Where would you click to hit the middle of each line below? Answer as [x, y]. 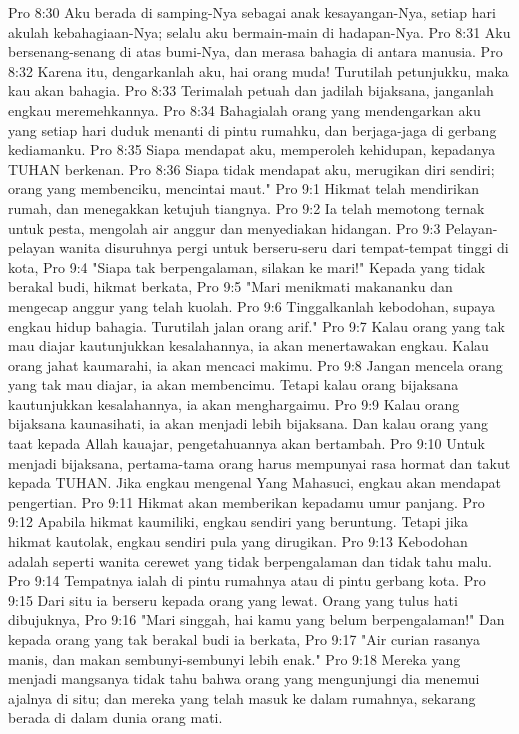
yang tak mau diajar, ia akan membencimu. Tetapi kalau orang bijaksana [233, 384]
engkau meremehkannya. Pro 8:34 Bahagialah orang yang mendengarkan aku [244, 109]
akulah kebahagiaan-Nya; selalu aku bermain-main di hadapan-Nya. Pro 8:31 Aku [259, 31]
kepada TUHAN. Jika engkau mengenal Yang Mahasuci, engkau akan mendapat [255, 482]
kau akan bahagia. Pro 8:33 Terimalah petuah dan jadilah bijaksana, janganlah [251, 90]
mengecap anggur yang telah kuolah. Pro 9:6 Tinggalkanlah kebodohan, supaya [251, 305]
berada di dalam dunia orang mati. [115, 717]
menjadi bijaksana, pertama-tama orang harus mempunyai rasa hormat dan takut [259, 462]
